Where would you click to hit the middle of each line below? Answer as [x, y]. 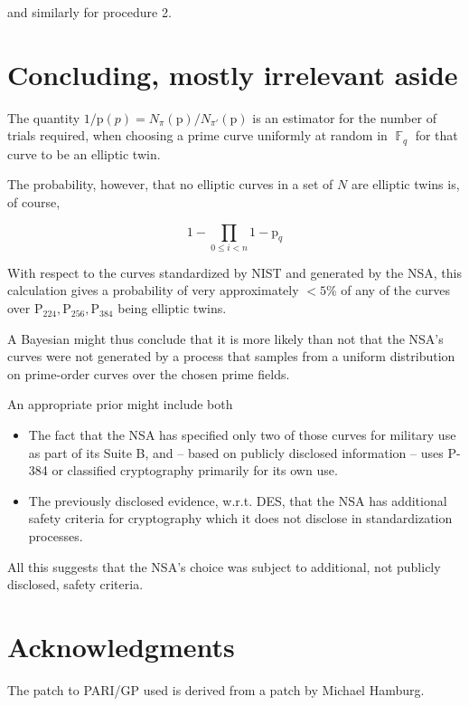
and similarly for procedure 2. [89, 12]
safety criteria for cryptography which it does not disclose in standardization [240, 518]
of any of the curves [395, 290]
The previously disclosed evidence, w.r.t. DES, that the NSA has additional [238, 500]
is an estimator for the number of [344, 117]
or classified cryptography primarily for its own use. [195, 470]
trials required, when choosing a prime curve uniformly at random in [197, 135]
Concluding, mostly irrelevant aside [233, 74]
